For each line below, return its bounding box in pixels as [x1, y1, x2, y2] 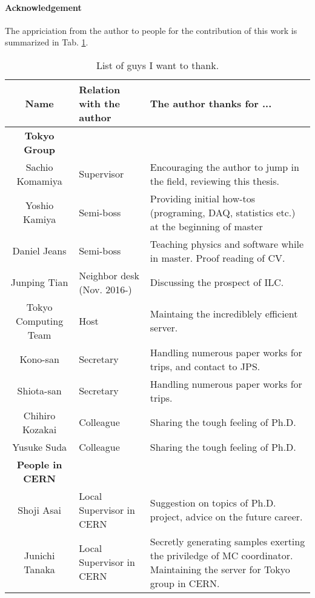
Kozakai [22, 422, 57, 436]
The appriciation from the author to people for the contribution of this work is [5, 24, 297, 36]
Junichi [24, 548, 55, 562]
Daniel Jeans [12, 244, 67, 258]
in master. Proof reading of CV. [150, 250, 285, 265]
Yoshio [25, 198, 54, 213]
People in [16, 457, 62, 471]
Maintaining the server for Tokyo [150, 562, 290, 576]
